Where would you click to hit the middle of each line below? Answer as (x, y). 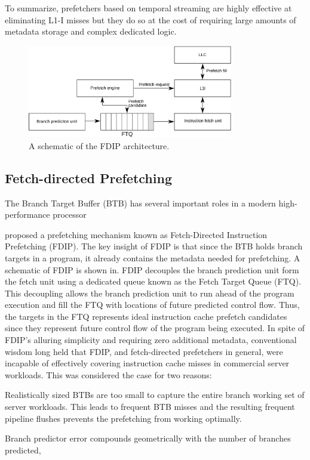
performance (27, 214)
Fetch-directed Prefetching (88, 177)
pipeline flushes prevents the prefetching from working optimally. (123, 418)
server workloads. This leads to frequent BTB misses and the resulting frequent (150, 407)
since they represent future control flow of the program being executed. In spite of (155, 328)
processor (70, 214)
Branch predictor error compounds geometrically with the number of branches (148, 438)
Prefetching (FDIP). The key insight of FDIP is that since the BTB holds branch (154, 246)
